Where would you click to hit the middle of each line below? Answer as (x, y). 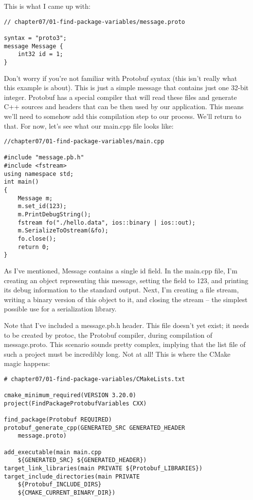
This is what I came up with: (47, 6)
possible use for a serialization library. (60, 309)
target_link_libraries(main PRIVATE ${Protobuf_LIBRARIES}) (103, 469)
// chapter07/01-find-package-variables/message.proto (95, 22)
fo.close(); (37, 239)
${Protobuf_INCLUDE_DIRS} (60, 485)
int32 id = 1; (40, 54)
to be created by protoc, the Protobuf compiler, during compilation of (108, 335)
